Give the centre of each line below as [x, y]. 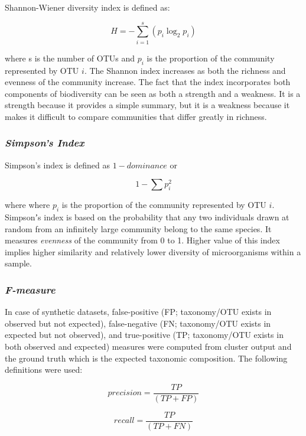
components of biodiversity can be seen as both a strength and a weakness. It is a [153, 93]
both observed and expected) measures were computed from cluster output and [148, 346]
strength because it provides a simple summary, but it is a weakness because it [147, 105]
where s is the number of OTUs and [70, 58]
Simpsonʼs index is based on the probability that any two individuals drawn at [147, 217]
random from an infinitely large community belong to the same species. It [138, 228]
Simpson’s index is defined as [58, 165]
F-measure [30, 289]
